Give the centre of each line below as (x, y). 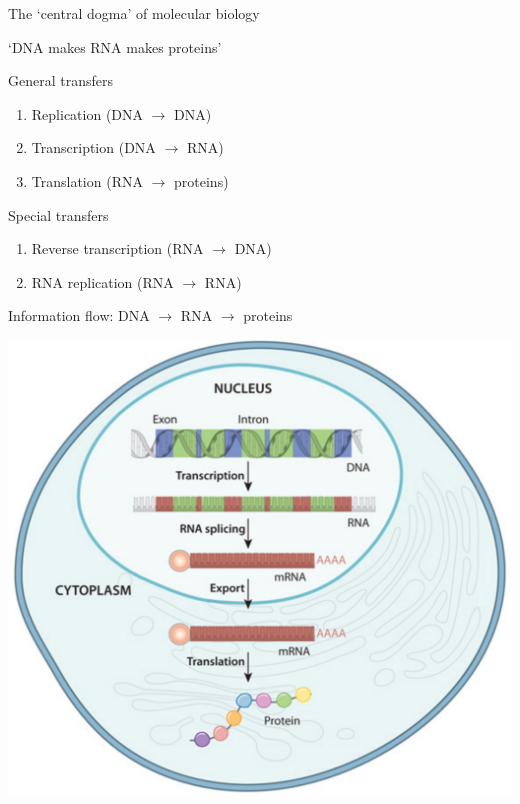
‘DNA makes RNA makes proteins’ (115, 46)
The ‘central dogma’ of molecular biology (134, 13)
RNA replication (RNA (102, 281)
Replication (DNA (87, 113)
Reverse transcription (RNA (117, 248)
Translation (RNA (87, 180)
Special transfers (58, 214)
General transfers (60, 80)
